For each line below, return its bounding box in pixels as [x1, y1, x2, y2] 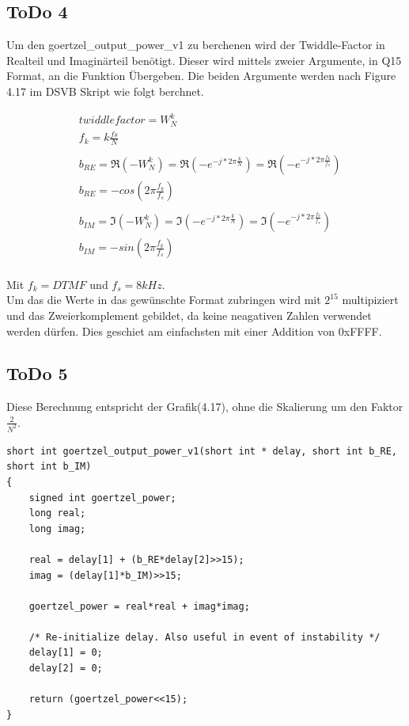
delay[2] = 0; [28, 663, 103, 675]
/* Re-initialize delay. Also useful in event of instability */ [28, 631, 381, 643]
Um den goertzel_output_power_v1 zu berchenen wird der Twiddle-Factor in [6, 36, 385, 53]
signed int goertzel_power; [28, 492, 176, 504]
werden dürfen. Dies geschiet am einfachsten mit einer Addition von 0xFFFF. [6, 322, 382, 339]
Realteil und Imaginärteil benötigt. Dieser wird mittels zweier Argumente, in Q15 [6, 51, 402, 68]
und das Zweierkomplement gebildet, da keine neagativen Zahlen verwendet [6, 306, 372, 323]
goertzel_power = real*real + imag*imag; [28, 600, 250, 612]
